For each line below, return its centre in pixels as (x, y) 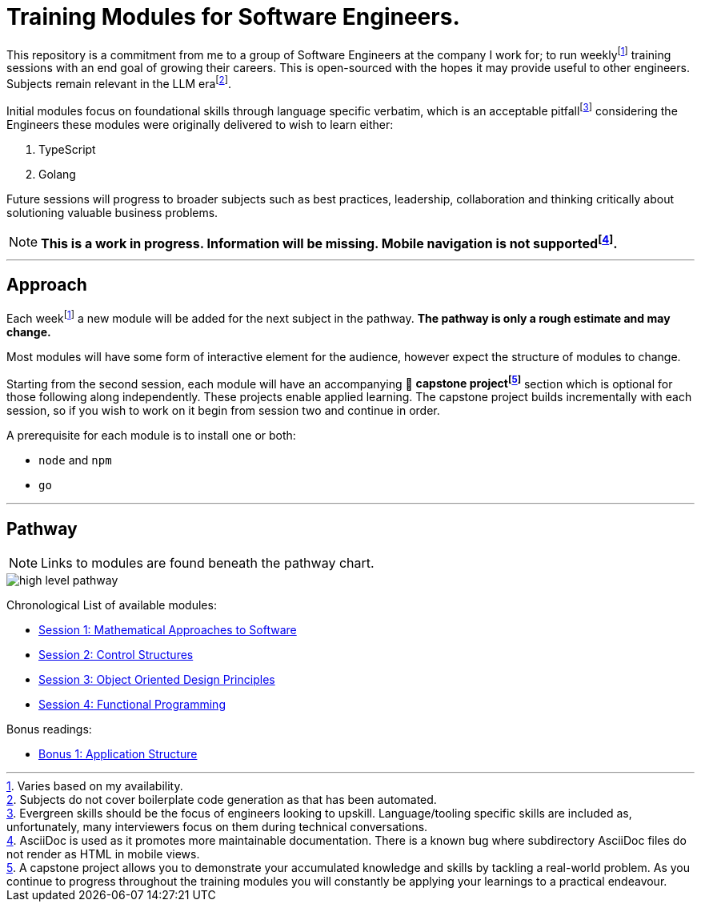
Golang (57, 174)
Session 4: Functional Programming (132, 705)
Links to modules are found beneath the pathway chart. (208, 563)
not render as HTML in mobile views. (103, 854)
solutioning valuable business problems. (112, 212)
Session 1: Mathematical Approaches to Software (168, 630)
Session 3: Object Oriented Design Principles (157, 680)
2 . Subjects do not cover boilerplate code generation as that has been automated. (222, 800)
